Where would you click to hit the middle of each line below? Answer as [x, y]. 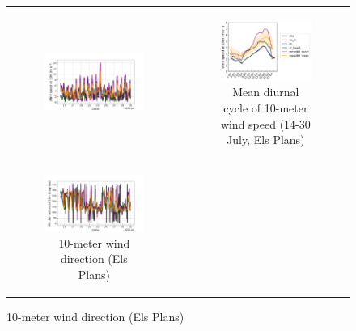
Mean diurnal [266, 92]
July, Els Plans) [266, 140]
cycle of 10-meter [266, 107]
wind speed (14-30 [265, 123]
